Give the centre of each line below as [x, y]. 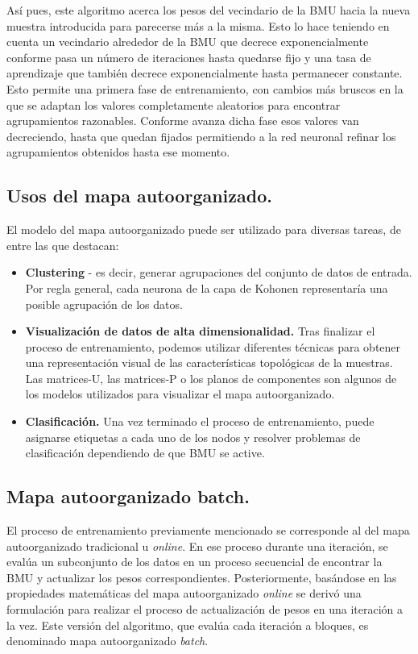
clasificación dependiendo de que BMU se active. [145, 453]
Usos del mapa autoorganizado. [139, 196]
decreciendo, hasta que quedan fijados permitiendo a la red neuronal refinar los [201, 136]
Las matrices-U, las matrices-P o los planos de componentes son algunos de [211, 378]
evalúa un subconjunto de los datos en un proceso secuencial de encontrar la [195, 562]
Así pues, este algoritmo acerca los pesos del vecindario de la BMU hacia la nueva [209, 10]
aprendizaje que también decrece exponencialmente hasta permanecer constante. [205, 73]
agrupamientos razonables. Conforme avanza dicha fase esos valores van [183, 121]
